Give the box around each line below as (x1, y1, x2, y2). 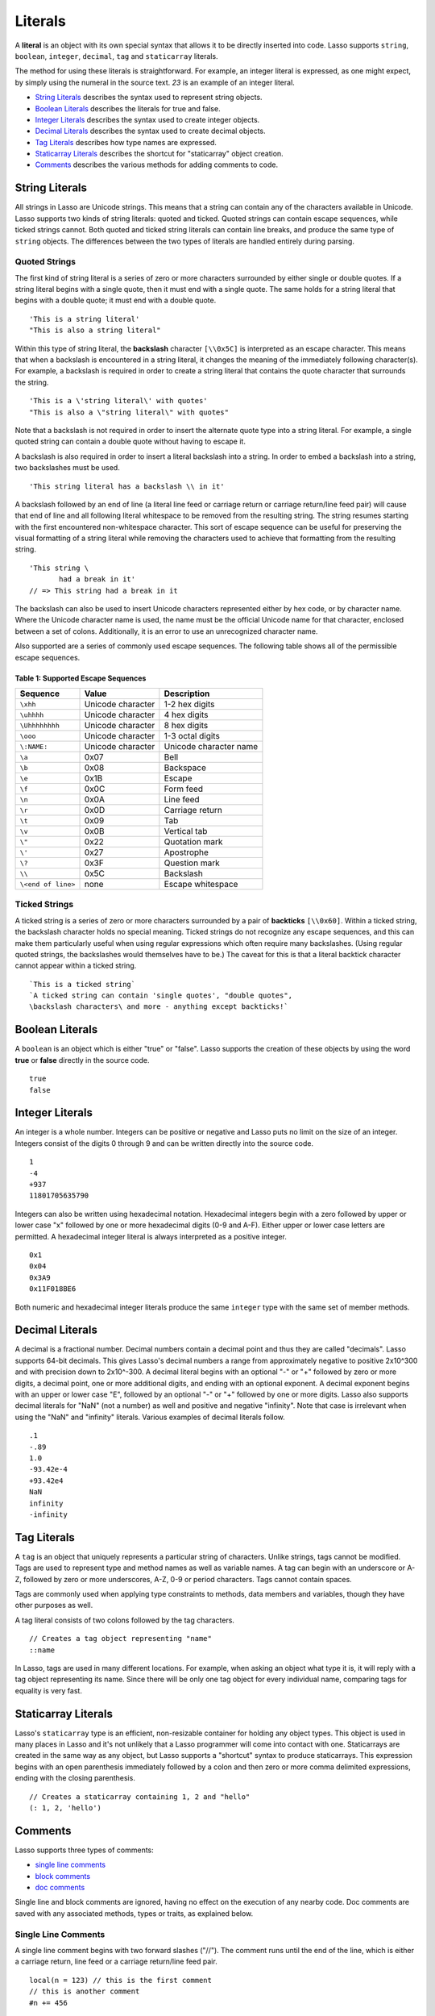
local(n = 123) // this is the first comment (29, 1976, 213, 1985)
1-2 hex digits (164, 698, 215, 710)
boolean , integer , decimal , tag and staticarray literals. (14, 51, 218, 60)
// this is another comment (29, 1987, 140, 1996)
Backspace (164, 762, 207, 773)
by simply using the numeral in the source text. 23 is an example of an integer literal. (14, 77, 296, 87)
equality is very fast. (14, 1685, 82, 1695)
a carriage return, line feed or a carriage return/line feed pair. (14, 1956, 217, 1967)
